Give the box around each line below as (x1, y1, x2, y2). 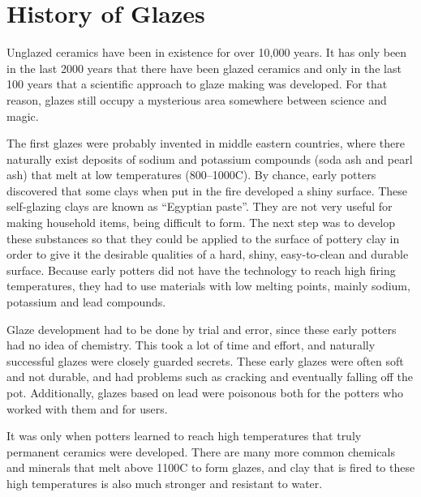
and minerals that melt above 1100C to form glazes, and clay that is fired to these (6, 459, 415, 476)
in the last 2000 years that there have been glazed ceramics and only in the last (6, 59, 402, 76)
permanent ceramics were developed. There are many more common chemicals (6, 443, 396, 460)
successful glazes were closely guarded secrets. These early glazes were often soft (6, 352, 404, 369)
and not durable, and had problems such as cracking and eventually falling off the (6, 368, 413, 385)
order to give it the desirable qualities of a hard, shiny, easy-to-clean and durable (6, 246, 409, 263)
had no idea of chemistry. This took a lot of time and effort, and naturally (6, 336, 376, 353)
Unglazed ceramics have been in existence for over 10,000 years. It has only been (6, 44, 407, 61)
